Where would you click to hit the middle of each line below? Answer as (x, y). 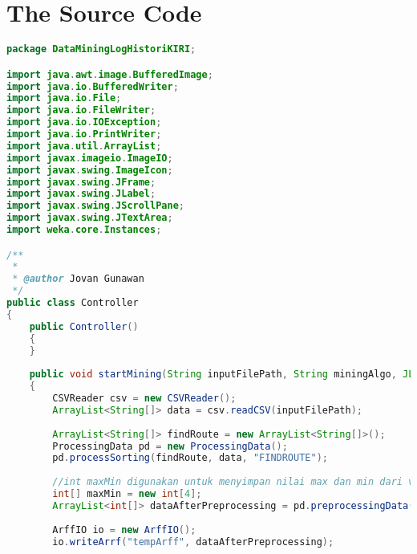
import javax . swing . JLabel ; (81, 194)
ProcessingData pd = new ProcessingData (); (170, 446)
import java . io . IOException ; (84, 122)
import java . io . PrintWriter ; (84, 134)
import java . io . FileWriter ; (81, 110)
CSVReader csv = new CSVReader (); (144, 399)
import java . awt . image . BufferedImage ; (110, 74)
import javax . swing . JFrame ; (81, 182)
